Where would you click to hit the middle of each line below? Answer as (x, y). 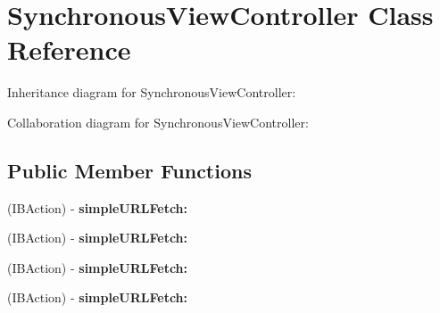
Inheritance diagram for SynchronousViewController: (152, 92)
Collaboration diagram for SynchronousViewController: (158, 122)
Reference (69, 49)
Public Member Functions (129, 170)
